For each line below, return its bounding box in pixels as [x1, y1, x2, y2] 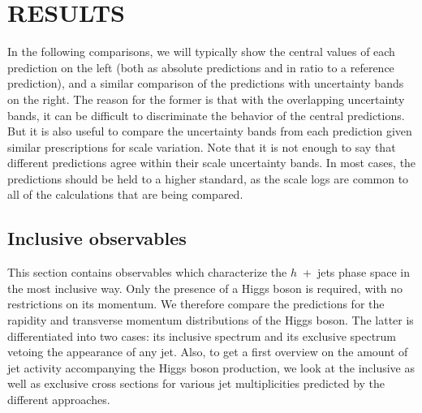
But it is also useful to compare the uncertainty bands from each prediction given [7, 123, 412, 140]
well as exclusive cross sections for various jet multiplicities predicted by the [7, 375, 385, 392]
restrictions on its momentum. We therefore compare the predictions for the [7, 295, 385, 312]
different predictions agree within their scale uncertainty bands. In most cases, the [7, 154, 416, 171]
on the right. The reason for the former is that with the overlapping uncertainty [7, 90, 405, 107]
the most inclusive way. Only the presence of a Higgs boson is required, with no [7, 279, 403, 296]
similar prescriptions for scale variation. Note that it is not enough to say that [7, 138, 396, 155]
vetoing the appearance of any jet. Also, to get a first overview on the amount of [7, 343, 408, 360]
